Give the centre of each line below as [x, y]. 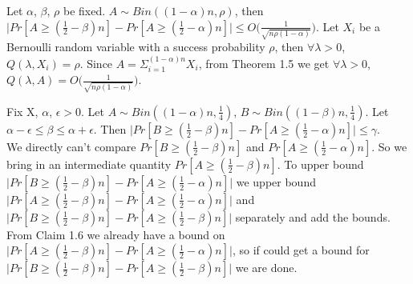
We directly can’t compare [71, 146]
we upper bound [276, 181]
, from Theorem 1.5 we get [264, 63]
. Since [96, 63]
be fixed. [85, 10]
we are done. [266, 268]
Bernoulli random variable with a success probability [136, 47]
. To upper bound [320, 164]
